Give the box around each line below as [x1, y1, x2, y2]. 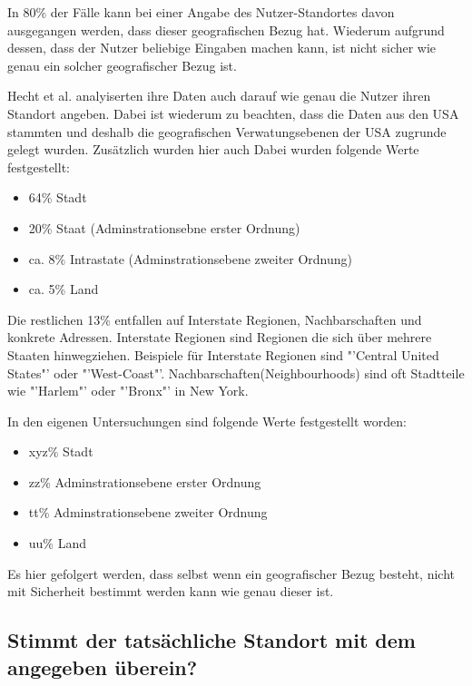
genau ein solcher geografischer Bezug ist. [7, 55, 237, 74]
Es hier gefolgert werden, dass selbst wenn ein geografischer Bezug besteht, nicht [7, 563, 456, 583]
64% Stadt [28, 188, 87, 207]
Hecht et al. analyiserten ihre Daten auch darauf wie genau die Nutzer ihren [7, 86, 431, 105]
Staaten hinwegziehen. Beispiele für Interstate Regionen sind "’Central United [7, 345, 439, 364]
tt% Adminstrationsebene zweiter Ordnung [28, 503, 268, 522]
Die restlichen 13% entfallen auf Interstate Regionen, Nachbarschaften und [7, 309, 422, 328]
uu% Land [28, 534, 87, 553]
